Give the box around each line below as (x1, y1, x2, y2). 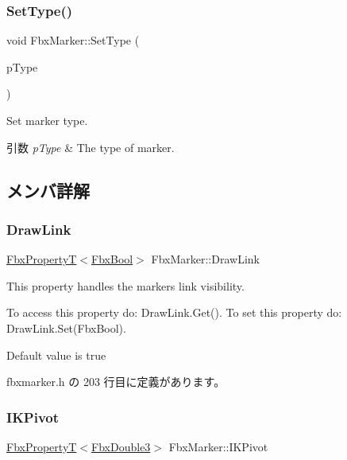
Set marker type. (6, 112, 88, 128)
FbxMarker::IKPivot (168, 438, 268, 454)
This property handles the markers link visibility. (6, 277, 245, 294)
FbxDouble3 (91, 438, 151, 454)
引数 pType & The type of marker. (6, 138, 175, 155)
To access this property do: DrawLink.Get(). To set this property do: (6, 304, 342, 321)
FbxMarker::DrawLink (151, 251, 260, 267)
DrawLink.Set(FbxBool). (6, 319, 126, 336)
